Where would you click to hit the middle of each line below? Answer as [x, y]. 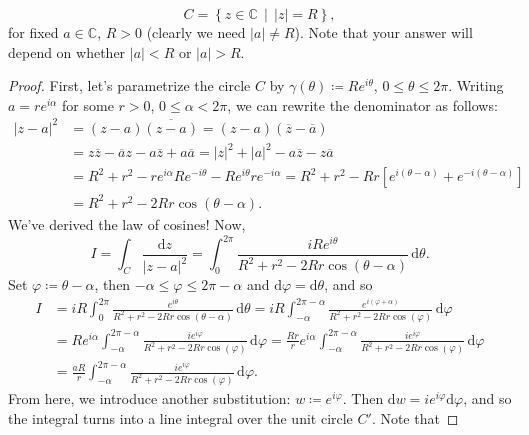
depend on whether [67, 51]
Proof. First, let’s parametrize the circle [129, 85]
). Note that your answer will [383, 32]
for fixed [33, 32]
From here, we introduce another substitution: [149, 398]
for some [88, 104]
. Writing [476, 85]
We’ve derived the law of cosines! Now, [127, 224]
